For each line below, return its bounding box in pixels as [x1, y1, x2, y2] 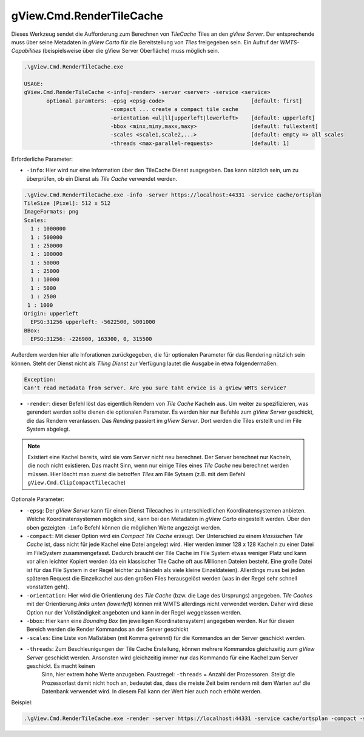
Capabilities [11, 47, 42, 55]
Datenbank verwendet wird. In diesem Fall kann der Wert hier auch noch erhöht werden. [41, 688, 262, 695]
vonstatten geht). [26, 583, 70, 591]
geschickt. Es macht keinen [26, 662, 95, 670]
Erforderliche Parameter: [11, 155, 73, 163]
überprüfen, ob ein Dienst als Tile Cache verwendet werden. [26, 175, 178, 182]
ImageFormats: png [24, 208, 79, 215]
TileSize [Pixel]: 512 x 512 [24, 200, 111, 206]
